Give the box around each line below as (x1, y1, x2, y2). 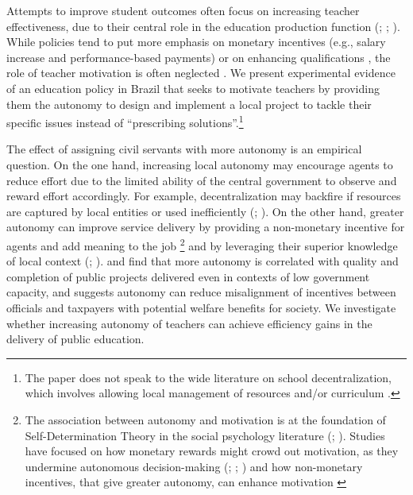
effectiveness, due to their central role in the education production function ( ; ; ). (6, 17, 400, 34)
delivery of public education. (6, 331, 145, 347)
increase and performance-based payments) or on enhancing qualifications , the (6, 48, 391, 65)
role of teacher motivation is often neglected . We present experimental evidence (6, 64, 396, 81)
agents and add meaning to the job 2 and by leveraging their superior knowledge (6, 234, 398, 253)
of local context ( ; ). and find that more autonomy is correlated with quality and (6, 253, 399, 269)
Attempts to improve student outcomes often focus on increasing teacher (6, 2, 360, 18)
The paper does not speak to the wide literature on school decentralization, (25, 369, 392, 385)
